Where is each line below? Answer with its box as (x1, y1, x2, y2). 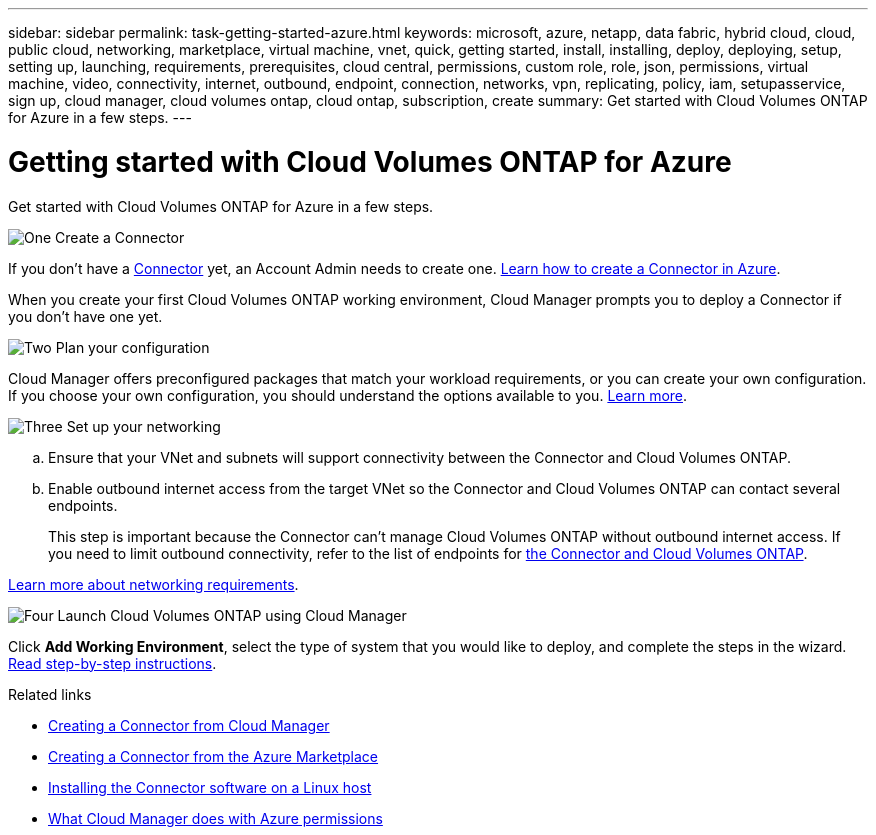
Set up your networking (66, 417, 221, 435)
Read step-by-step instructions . (8, 654, 217, 672)
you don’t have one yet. (8, 307, 163, 325)
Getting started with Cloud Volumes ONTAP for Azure (8, 144, 732, 179)
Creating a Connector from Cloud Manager (48, 716, 330, 734)
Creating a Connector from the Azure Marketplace (48, 747, 379, 765)
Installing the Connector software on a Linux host (48, 778, 372, 796)
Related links (8, 685, 92, 703)
